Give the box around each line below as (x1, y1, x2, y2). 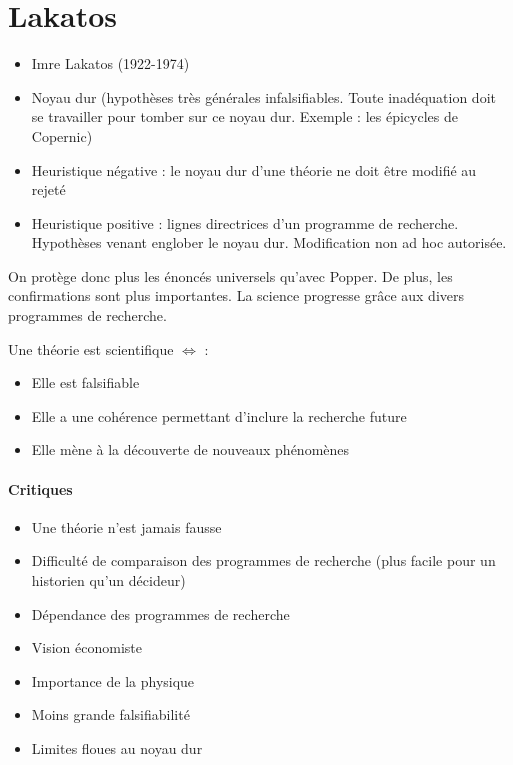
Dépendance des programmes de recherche (31, 603, 290, 624)
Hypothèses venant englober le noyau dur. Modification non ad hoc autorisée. (31, 232, 507, 253)
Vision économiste (31, 637, 142, 658)
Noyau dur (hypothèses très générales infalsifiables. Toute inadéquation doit (31, 86, 496, 107)
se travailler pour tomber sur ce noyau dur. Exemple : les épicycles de (31, 106, 458, 127)
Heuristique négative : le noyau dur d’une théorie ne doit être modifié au (31, 159, 477, 180)
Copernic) (31, 125, 93, 146)
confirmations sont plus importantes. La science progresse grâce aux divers (8, 285, 465, 306)
